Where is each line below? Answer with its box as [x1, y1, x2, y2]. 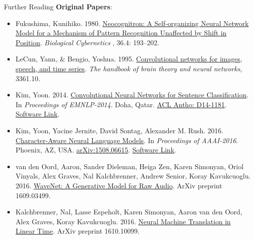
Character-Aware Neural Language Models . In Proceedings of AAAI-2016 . [15, 135, 238, 145]
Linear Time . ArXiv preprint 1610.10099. [15, 226, 140, 236]
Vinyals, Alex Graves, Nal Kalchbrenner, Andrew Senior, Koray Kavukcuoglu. [15, 171, 251, 181]
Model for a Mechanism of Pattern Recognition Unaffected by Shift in [15, 28, 227, 38]
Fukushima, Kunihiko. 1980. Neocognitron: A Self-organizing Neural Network [15, 18, 249, 28]
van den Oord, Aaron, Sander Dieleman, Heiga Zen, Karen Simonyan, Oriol [15, 161, 244, 171]
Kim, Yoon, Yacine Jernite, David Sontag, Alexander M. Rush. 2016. [15, 125, 223, 135]
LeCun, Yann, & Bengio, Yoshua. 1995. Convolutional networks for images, [15, 54, 242, 64]
